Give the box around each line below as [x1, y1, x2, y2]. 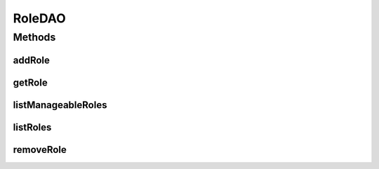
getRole [13, 76, 48, 88]
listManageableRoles [13, 99, 107, 111]
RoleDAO [13, 11, 66, 26]
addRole [13, 54, 51, 66]
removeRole [13, 144, 67, 156]
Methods [13, 31, 56, 43]
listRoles [13, 121, 52, 133]
